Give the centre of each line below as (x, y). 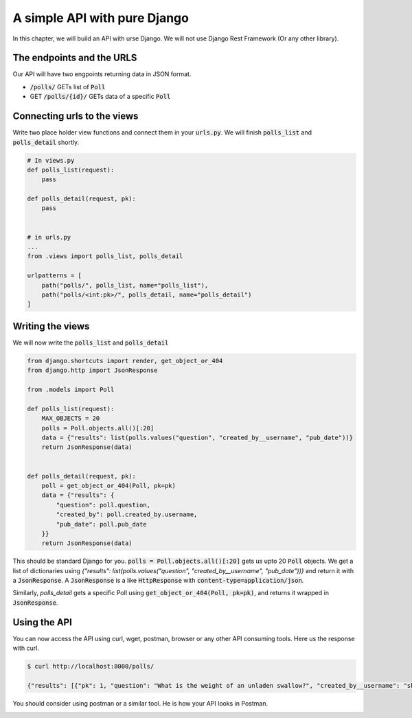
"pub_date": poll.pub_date (101, 524)
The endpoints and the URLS (75, 58)
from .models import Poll (71, 390)
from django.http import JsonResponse (92, 370)
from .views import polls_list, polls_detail (105, 256)
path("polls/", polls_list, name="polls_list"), (125, 285)
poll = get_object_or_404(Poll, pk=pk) (109, 485)
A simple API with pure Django (101, 18)
